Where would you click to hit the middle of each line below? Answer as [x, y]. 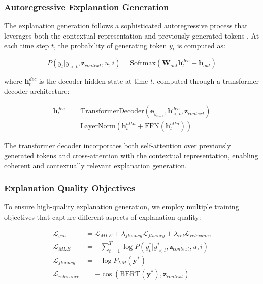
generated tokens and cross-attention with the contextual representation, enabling [131, 155]
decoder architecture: [37, 91]
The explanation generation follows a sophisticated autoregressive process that [126, 26]
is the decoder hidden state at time [93, 81]
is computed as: [201, 45]
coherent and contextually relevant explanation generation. [95, 165]
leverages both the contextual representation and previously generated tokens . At [132, 35]
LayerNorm [98, 127]
